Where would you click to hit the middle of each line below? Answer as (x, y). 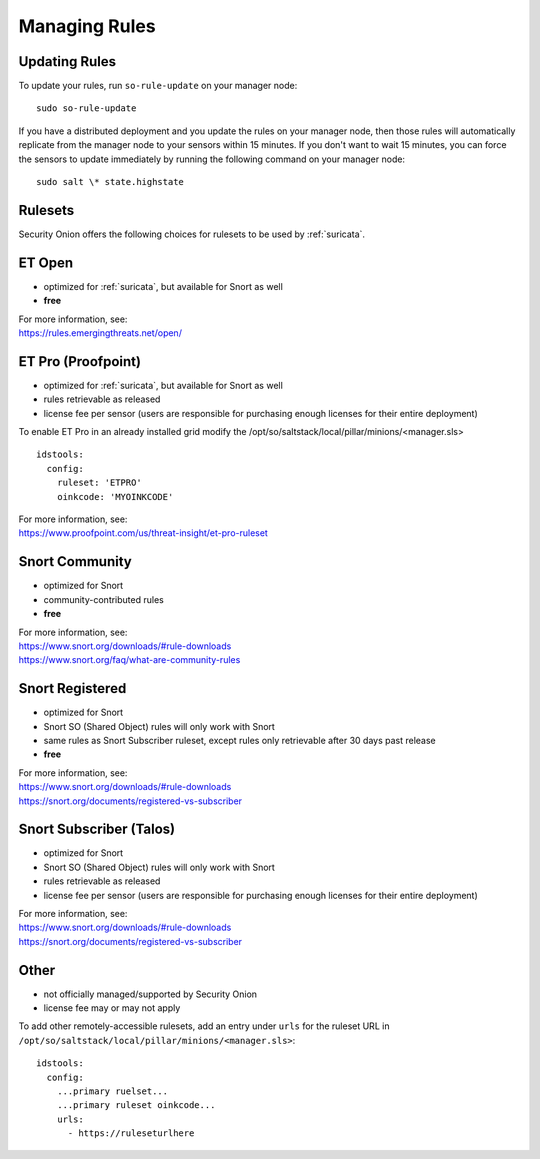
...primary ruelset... (112, 1091)
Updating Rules (67, 61)
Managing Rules (87, 26)
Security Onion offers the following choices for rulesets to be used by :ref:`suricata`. (191, 234)
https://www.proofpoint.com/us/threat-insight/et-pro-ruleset (143, 533)
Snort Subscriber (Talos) (96, 829)
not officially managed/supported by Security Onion (150, 994)
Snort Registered (72, 688)
